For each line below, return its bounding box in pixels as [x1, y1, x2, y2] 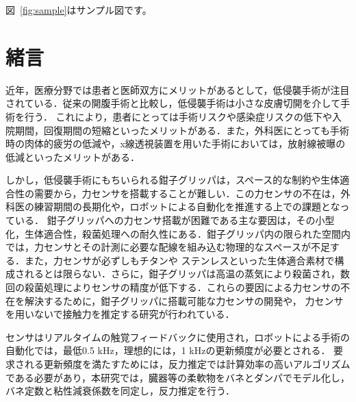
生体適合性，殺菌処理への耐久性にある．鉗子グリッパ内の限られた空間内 [24, 226, 351, 240]
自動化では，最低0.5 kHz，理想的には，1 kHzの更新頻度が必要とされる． [5, 343, 331, 357]
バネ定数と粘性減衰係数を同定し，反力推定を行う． [5, 384, 235, 398]
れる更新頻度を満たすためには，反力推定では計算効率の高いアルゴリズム [24, 357, 351, 370]
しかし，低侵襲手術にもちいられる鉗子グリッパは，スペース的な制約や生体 [5, 173, 340, 187]
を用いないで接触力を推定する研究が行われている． [5, 307, 235, 321]
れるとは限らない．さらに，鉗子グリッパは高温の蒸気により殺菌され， [24, 266, 341, 281]
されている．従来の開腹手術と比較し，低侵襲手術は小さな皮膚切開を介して [5, 96, 341, 110]
